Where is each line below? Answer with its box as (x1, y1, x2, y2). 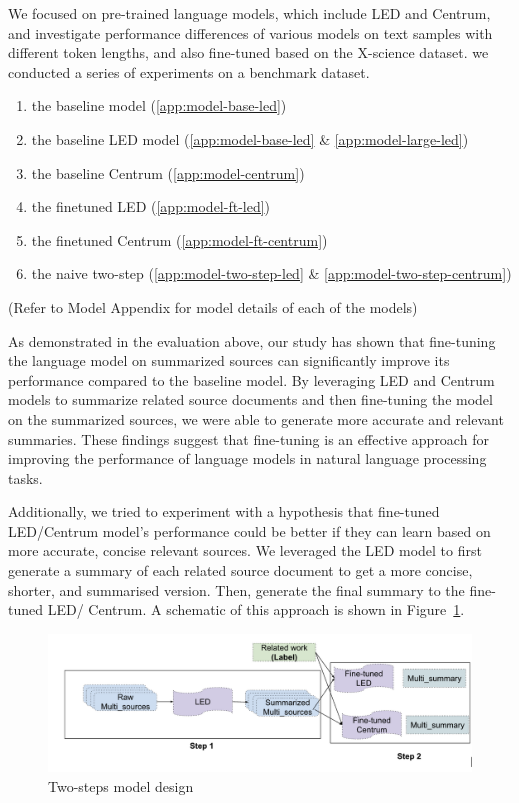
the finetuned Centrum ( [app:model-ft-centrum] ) (31, 229, 328, 250)
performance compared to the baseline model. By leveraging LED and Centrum (8, 369, 495, 390)
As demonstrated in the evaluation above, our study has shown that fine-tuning (8, 330, 496, 351)
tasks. (8, 467, 43, 488)
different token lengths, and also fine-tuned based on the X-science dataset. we (8, 42, 489, 63)
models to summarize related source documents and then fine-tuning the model (8, 389, 493, 410)
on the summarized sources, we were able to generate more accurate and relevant (8, 408, 504, 429)
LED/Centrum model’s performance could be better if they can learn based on (8, 520, 491, 541)
